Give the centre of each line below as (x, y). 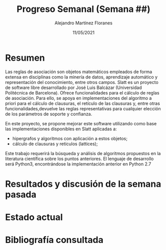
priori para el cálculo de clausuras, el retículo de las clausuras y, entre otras (83, 103)
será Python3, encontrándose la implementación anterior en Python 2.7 (78, 164)
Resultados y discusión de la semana (83, 184)
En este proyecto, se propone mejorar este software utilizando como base (81, 123)
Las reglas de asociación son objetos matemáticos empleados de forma (79, 72)
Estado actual (34, 217)
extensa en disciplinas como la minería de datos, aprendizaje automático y (82, 77)
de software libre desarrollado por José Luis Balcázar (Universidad (74, 87)
